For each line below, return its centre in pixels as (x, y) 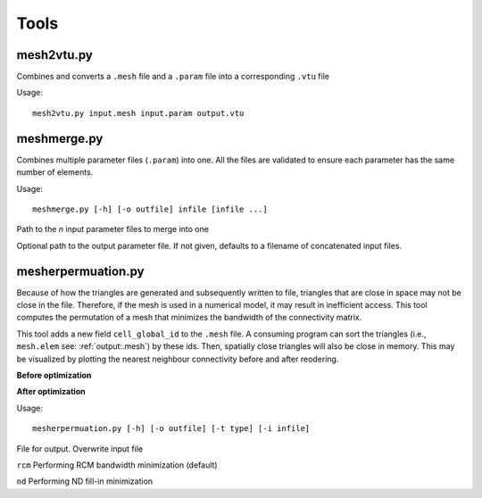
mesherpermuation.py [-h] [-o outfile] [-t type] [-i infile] (171, 429)
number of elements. (55, 172)
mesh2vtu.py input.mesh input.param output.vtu (138, 113)
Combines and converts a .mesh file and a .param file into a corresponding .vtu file (173, 77)
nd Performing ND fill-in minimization (85, 481)
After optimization (51, 392)
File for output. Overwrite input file (79, 448)
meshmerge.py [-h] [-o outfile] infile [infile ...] (150, 209)
